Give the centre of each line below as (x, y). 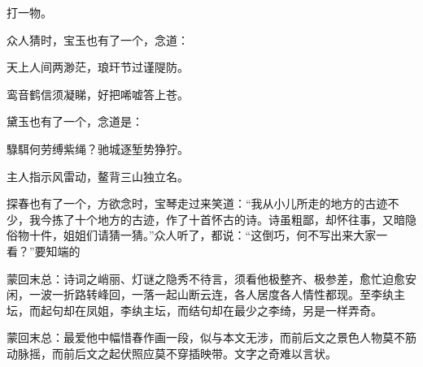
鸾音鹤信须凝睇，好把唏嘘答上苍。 (98, 94)
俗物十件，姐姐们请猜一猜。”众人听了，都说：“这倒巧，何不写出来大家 (192, 235)
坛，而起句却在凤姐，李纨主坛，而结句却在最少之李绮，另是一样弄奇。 (194, 310)
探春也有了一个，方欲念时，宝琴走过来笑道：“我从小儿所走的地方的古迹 (197, 203)
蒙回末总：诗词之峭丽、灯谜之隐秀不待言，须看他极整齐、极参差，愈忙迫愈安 (211, 278)
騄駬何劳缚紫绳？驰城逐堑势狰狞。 (98, 148)
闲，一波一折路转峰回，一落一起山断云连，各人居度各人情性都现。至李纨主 (206, 294)
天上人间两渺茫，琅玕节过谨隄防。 (98, 67)
